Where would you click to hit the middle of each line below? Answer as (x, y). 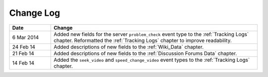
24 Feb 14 (24, 47)
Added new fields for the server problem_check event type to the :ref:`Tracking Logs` (151, 34)
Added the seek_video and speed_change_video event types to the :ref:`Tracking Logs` (152, 60)
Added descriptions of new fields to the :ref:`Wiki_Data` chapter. (129, 47)
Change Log (35, 13)
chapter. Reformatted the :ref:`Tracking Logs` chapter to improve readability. (143, 40)
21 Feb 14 (23, 53)
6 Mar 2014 (26, 37)
